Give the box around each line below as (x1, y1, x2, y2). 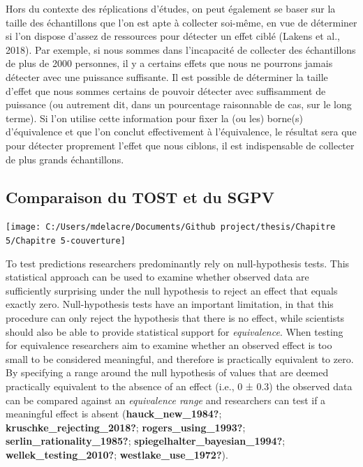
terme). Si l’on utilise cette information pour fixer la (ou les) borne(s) (6, 110, 303, 125)
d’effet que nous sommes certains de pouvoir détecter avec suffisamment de (6, 83, 326, 98)
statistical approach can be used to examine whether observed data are (6, 269, 309, 284)
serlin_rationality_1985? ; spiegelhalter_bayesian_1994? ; (6, 433, 286, 448)
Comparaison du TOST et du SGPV (6, 186, 274, 207)
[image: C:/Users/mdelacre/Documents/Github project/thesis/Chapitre (6, 222, 336, 232)
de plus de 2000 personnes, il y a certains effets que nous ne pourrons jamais (6, 56, 333, 71)
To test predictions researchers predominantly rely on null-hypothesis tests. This (6, 255, 350, 270)
